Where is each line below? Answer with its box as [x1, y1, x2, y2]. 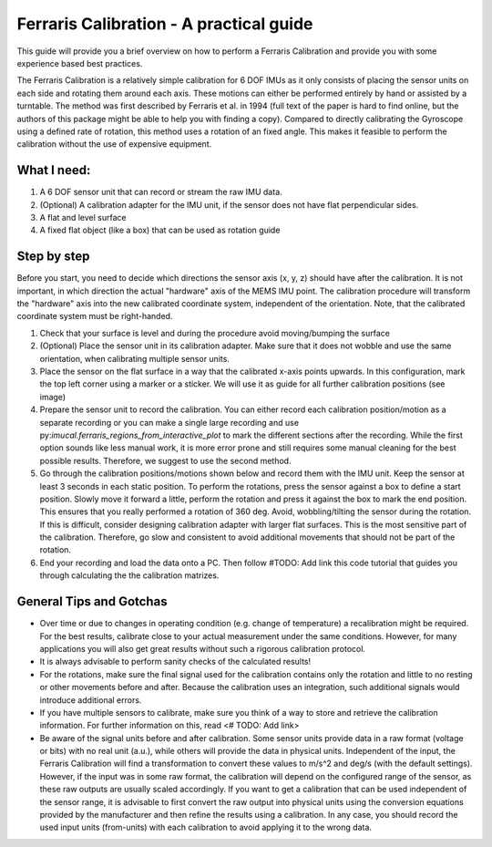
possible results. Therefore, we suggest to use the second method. [39, 455, 292, 466]
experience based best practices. [16, 57, 143, 68]
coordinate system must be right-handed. [16, 311, 173, 322]
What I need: [16, 162, 91, 178]
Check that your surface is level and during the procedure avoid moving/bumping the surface [39, 327, 391, 338]
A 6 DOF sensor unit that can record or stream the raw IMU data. [39, 187, 282, 198]
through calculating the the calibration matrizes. [39, 570, 220, 581]
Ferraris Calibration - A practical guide [16, 14, 313, 34]
